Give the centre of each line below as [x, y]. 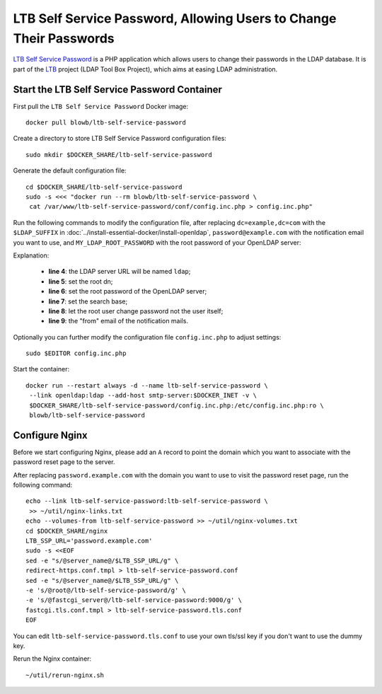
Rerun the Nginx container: [52, 659]
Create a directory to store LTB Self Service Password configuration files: [120, 139]
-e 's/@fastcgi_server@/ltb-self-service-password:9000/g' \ [134, 600]
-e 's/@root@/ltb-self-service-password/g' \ [106, 590]
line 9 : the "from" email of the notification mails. [118, 321]
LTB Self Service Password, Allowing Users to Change [175, 18]
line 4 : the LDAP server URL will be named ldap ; [120, 272]
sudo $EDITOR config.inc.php [76, 353]
